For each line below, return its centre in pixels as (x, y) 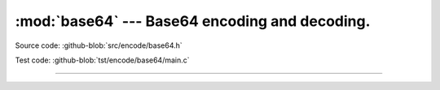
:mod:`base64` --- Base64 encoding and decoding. (193, 21)
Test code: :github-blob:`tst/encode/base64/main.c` (103, 60)
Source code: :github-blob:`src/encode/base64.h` (99, 45)
